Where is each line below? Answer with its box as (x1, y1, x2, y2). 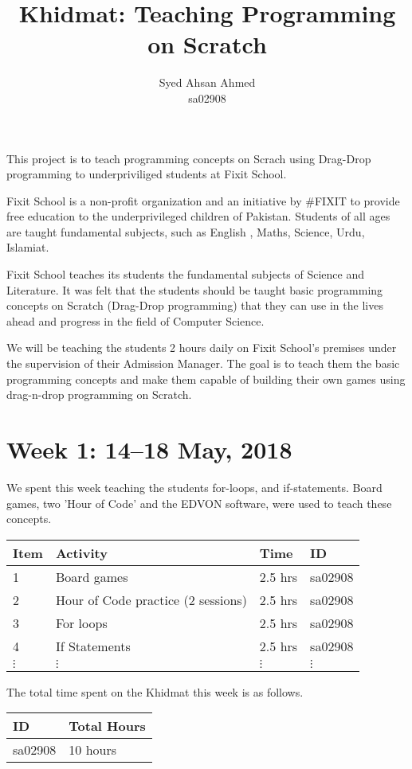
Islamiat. (6, 239, 49, 256)
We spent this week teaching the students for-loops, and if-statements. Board (6, 478, 383, 495)
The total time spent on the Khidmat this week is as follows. (6, 683, 304, 700)
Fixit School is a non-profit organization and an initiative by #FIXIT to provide (6, 192, 400, 209)
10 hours (69, 740, 117, 759)
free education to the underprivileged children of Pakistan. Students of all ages (6, 208, 390, 224)
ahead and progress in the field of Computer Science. (6, 312, 265, 329)
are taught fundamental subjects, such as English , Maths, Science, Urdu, (6, 223, 365, 240)
